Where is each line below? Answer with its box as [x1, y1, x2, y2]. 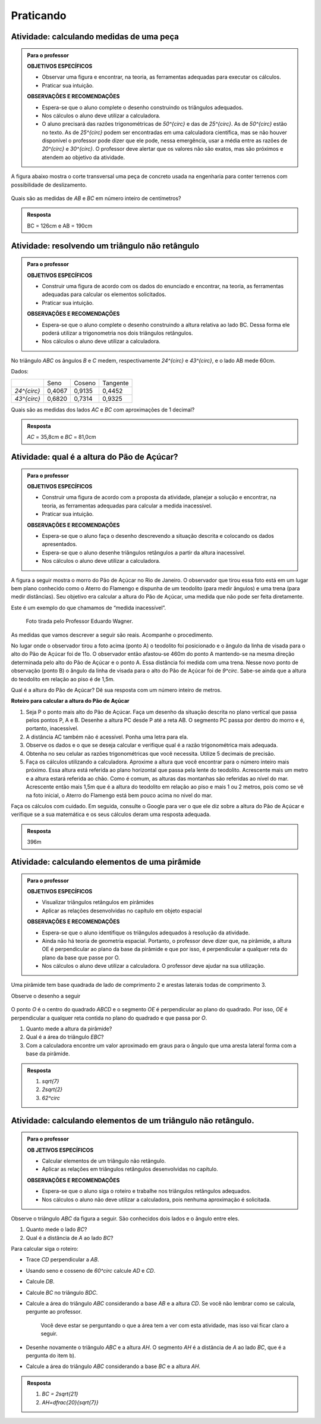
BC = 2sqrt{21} [42, 1391, 78, 1398]
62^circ [42, 1094, 61, 1101]
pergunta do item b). [26, 1352, 77, 1359]
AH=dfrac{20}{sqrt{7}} [42, 1398, 99, 1406]
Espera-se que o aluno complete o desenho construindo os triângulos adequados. [42, 104, 244, 111]
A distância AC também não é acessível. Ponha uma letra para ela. [26, 733, 188, 740]
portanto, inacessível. [26, 725, 79, 732]
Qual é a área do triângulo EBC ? [26, 1033, 104, 1040]
